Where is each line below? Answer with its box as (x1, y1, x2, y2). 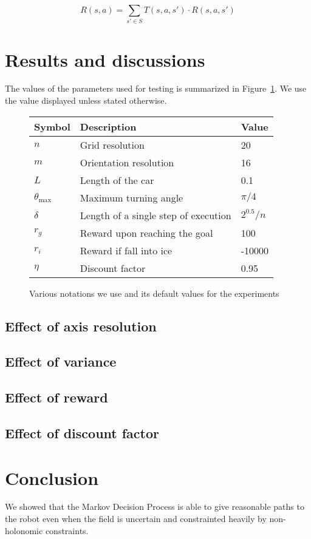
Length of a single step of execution (80, 208, 231, 222)
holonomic (5, 524, 43, 537)
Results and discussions (5, 47, 205, 72)
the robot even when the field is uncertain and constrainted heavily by (5, 512, 267, 525)
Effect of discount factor (5, 423, 159, 442)
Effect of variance (5, 352, 117, 371)
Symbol (34, 119, 70, 134)
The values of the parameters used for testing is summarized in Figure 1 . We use (5, 82, 307, 95)
